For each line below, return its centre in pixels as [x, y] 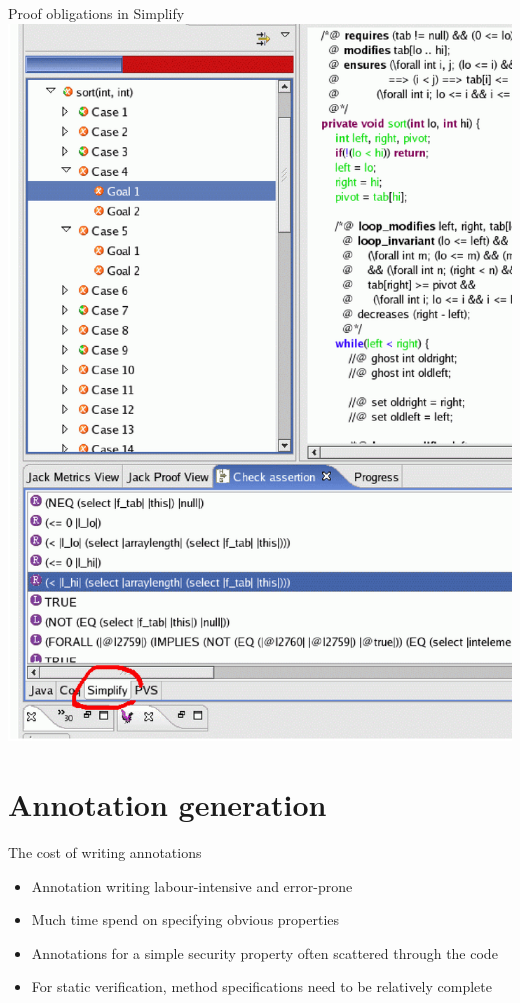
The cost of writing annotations [105, 852]
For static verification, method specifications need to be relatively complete [261, 986]
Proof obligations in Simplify [96, 13]
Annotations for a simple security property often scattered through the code [264, 952]
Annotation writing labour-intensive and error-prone [192, 885]
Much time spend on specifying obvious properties [185, 919]
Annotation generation [167, 804]
